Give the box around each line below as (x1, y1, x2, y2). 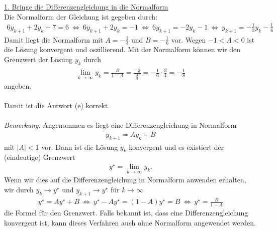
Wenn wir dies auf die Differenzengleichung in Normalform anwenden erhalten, (4, 174, 246, 185)
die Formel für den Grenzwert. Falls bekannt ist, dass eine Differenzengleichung (4, 207, 248, 218)
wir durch (4, 184, 34, 194)
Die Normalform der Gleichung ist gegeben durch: (4, 11, 158, 22)
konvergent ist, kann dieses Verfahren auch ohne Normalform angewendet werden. (4, 217, 256, 227)
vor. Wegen (171, 34, 206, 45)
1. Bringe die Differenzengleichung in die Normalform (4, 2, 168, 12)
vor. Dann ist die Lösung (41, 141, 118, 152)
